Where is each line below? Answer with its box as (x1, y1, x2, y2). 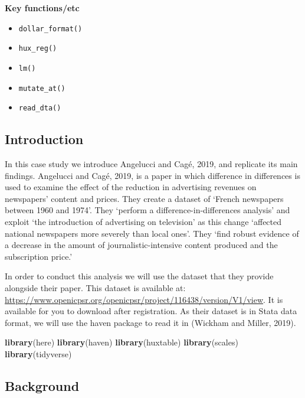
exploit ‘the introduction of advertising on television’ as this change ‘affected (5, 216, 282, 228)
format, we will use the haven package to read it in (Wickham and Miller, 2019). (5, 316, 296, 328)
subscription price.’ (5, 250, 73, 262)
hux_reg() (18, 44, 57, 53)
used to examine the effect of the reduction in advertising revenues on (5, 181, 257, 193)
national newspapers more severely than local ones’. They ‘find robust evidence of (5, 227, 299, 239)
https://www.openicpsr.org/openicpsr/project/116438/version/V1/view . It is (5, 293, 283, 305)
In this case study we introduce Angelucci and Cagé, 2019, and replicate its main (5, 158, 298, 170)
